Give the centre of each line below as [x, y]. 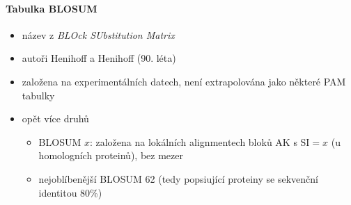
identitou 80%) [70, 192]
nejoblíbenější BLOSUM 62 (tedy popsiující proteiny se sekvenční [178, 178]
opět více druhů [55, 118]
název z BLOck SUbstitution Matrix [98, 34]
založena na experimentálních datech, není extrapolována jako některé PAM [184, 81]
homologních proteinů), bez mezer [111, 155]
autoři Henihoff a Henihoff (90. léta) [99, 58]
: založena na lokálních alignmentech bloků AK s [193, 141]
